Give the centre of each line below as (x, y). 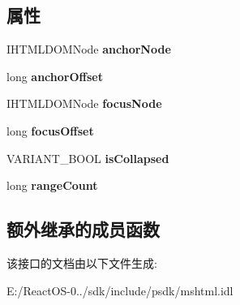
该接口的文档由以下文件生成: (82, 262)
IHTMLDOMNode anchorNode (89, 49)
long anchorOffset (55, 76)
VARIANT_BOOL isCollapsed (88, 158)
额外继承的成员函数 (83, 229)
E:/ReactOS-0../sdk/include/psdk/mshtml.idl (120, 290)
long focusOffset (50, 130)
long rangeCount (52, 185)
